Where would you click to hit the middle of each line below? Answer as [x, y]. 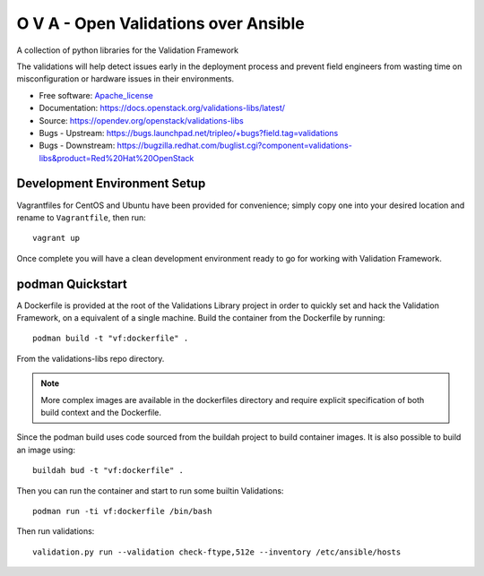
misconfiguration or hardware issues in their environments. [125, 79]
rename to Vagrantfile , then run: [82, 217]
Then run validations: [56, 531]
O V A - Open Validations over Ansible [160, 23]
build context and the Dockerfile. [101, 413]
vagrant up [56, 238]
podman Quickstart [72, 284]
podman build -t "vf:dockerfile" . [111, 339]
